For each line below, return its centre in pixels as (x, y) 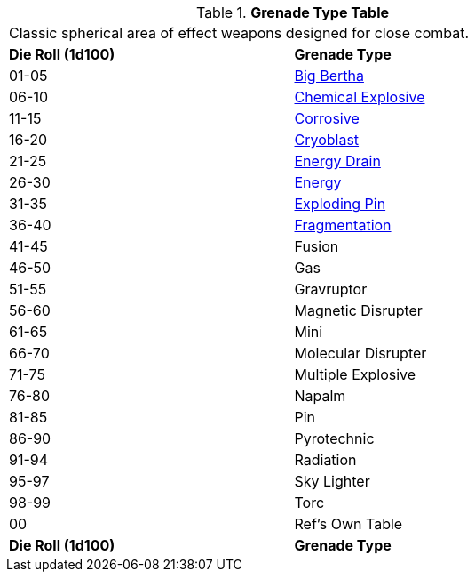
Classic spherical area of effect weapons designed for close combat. (239, 33)
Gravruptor (331, 289)
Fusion (317, 246)
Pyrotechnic (334, 438)
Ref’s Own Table (348, 524)
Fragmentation (343, 225)
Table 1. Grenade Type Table (293, 12)
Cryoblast (327, 140)
